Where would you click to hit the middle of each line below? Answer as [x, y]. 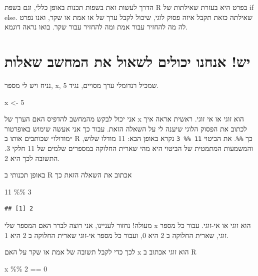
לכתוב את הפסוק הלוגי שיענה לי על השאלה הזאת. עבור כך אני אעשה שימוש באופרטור [126, 128]
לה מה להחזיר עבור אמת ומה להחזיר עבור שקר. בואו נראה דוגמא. [96, 27]
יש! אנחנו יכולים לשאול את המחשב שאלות [127, 61]
